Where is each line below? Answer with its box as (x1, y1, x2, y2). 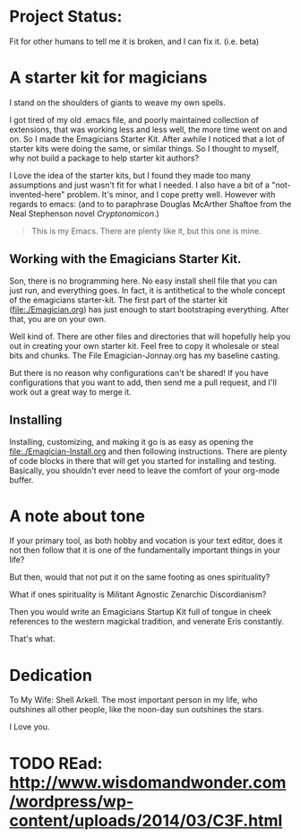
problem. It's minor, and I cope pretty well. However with (66, 188, 276, 199)
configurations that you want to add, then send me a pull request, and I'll (9, 377, 278, 388)
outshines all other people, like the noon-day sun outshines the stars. (9, 704, 264, 715)
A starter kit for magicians (9, 67, 208, 88)
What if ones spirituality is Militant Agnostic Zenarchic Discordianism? (9, 590, 267, 600)
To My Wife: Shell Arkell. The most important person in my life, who (9, 695, 258, 705)
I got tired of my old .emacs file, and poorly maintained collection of (9, 114, 260, 125)
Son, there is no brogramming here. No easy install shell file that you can (9, 275, 278, 286)
